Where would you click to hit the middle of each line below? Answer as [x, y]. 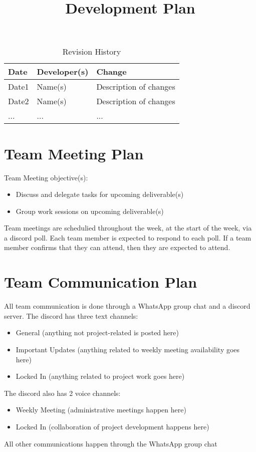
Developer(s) [63, 72]
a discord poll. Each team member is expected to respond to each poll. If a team [128, 237]
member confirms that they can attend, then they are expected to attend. [117, 247]
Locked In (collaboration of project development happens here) [112, 426]
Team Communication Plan [101, 282]
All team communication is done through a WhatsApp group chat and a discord [127, 306]
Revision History [92, 52]
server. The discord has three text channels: [71, 315]
